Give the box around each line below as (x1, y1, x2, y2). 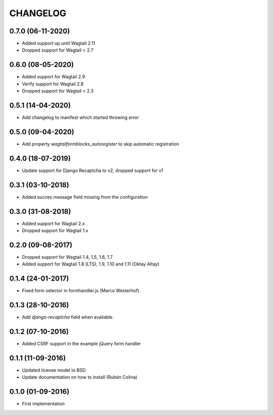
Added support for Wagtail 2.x (22, 220, 85, 226)
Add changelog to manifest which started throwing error (22, 114, 139, 121)
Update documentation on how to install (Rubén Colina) (22, 374, 138, 380)
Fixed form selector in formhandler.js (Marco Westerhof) (22, 288, 140, 294)
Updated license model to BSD (22, 367, 86, 373)
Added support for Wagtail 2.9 (22, 74, 85, 80)
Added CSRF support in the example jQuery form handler (22, 341, 141, 347)
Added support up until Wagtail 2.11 (22, 40, 96, 47)
